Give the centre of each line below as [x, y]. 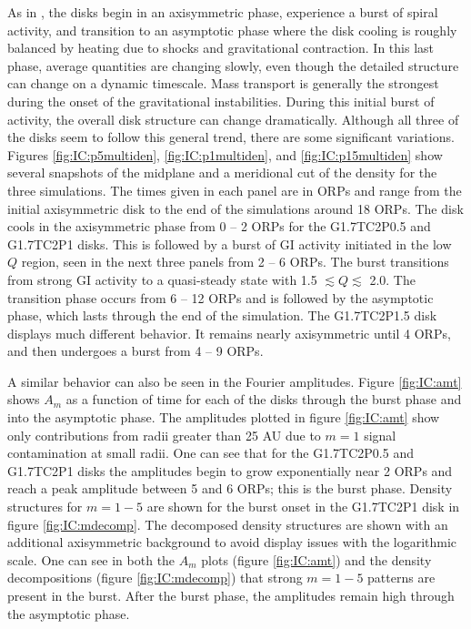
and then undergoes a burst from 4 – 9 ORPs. [135, 351]
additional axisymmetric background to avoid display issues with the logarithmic [232, 542]
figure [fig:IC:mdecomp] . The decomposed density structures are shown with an [228, 524]
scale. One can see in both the [91, 559]
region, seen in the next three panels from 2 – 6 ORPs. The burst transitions [235, 262]
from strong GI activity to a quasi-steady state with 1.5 [162, 279]
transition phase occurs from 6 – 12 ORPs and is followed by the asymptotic [220, 297]
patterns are [401, 578]
